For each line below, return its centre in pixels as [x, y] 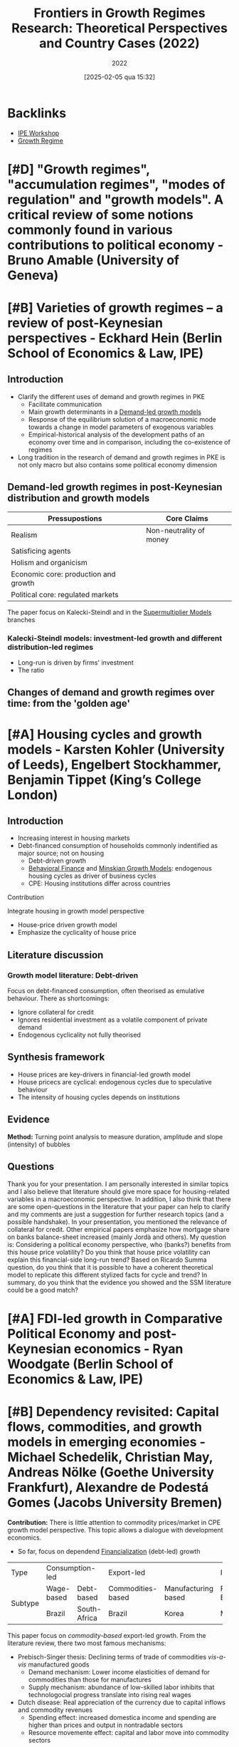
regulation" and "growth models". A [116, 199]
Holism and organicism [49, 562]
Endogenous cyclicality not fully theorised [79, 1035]
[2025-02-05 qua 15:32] [119, 77]
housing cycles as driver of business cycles [92, 876]
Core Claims [187, 518]
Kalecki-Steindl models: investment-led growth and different [115, 638]
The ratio [31, 670]
